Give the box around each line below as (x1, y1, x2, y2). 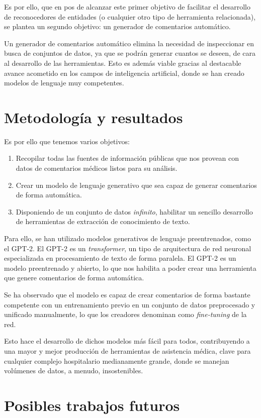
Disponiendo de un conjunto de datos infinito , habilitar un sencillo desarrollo (16, 206, 253, 217)
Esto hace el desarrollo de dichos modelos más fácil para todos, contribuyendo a (4, 336, 250, 346)
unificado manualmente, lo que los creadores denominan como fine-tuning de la (4, 309, 247, 320)
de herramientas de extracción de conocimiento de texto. (16, 216, 190, 227)
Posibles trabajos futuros (4, 394, 180, 415)
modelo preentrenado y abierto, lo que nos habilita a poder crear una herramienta (4, 262, 256, 273)
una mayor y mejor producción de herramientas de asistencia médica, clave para (4, 345, 251, 356)
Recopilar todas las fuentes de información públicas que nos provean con (16, 153, 239, 163)
